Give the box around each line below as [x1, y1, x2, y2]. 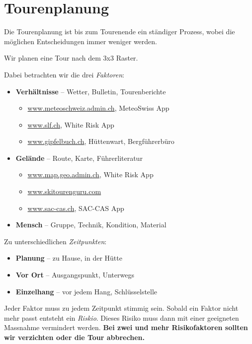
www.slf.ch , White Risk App [27, 119, 114, 130]
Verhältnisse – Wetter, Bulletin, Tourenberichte [15, 86, 166, 96]
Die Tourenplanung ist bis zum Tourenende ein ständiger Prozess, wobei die [4, 26, 235, 37]
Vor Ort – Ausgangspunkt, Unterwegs [15, 270, 134, 280]
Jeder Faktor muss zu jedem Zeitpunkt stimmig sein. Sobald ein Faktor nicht [4, 303, 239, 313]
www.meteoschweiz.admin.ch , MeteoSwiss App [27, 103, 169, 113]
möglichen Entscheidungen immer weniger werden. [4, 36, 157, 46]
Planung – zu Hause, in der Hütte [15, 253, 122, 263]
